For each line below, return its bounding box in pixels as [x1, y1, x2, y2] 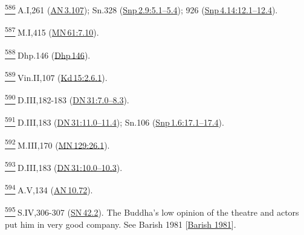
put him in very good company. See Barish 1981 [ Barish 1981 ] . [5, 217, 236, 230]
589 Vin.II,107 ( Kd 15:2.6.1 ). [5, 69, 108, 83]
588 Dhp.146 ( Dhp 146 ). [5, 47, 91, 61]
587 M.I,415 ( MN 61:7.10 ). [5, 24, 99, 38]
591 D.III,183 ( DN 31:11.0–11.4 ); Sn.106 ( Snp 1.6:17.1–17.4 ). [5, 114, 224, 128]
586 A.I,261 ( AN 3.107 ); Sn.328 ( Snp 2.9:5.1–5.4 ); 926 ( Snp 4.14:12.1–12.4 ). [5, 2, 278, 16]
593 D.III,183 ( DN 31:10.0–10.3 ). [5, 159, 123, 173]
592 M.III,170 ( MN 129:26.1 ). [5, 137, 110, 151]
